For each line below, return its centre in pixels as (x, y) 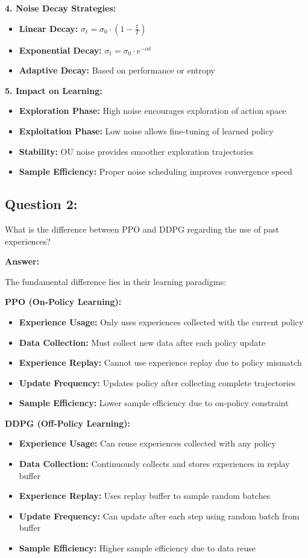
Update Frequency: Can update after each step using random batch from (159, 516)
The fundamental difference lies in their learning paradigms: (116, 281)
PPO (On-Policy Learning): (63, 302)
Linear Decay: (49, 28)
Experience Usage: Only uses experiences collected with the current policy (161, 321)
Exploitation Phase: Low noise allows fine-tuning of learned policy (146, 130)
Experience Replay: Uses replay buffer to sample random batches (145, 496)
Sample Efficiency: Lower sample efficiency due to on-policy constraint (154, 403)
